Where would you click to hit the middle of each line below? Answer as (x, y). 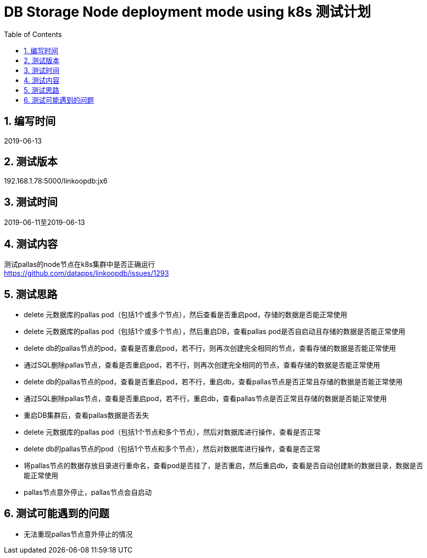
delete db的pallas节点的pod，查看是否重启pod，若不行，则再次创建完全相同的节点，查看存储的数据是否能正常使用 (210, 348)
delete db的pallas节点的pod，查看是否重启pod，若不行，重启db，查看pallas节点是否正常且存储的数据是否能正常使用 (213, 381)
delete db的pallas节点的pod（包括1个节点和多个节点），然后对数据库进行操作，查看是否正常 (172, 448)
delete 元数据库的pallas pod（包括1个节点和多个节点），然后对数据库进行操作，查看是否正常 (172, 432)
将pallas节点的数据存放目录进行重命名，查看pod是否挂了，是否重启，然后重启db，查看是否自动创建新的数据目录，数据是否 (224, 465)
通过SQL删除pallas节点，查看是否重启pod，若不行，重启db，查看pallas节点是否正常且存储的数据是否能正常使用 (205, 398)
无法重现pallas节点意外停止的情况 (78, 534)
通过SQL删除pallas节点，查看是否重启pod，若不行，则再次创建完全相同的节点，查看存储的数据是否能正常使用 (202, 365)
